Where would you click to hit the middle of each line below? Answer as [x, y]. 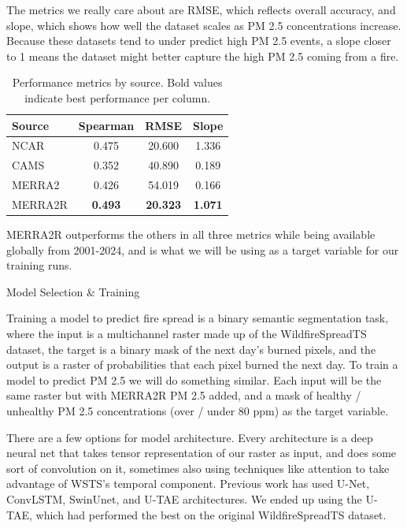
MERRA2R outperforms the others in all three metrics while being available [191, 234]
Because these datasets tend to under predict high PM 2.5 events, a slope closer [199, 41]
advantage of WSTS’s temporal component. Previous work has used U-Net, [188, 483]
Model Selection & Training [73, 291]
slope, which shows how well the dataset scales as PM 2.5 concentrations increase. [204, 25]
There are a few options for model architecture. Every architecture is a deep [190, 437]
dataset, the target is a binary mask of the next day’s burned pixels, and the [191, 349]
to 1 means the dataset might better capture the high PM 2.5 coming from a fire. [203, 56]
